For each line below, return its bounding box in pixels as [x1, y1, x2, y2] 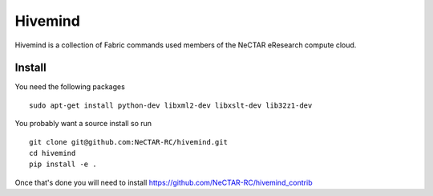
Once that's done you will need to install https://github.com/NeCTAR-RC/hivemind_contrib [14, 178, 313, 187]
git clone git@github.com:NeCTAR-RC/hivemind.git [29, 137, 229, 146]
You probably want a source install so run [14, 119, 152, 129]
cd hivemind [29, 149, 76, 158]
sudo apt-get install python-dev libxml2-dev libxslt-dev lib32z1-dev [29, 100, 313, 110]
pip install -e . [29, 160, 97, 169]
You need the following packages [14, 82, 126, 92]
